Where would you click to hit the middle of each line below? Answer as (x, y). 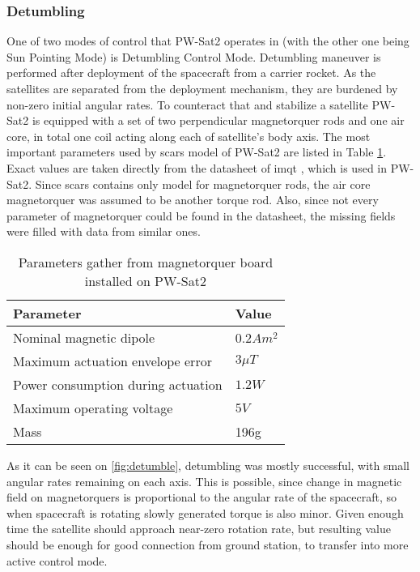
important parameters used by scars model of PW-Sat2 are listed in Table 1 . (197, 152)
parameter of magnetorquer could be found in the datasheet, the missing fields (201, 215)
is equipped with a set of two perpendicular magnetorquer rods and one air (218, 120)
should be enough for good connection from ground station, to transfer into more (208, 544)
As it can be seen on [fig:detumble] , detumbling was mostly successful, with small (208, 465)
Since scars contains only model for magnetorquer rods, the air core (203, 184)
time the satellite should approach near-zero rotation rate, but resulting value (199, 529)
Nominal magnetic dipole (84, 337)
